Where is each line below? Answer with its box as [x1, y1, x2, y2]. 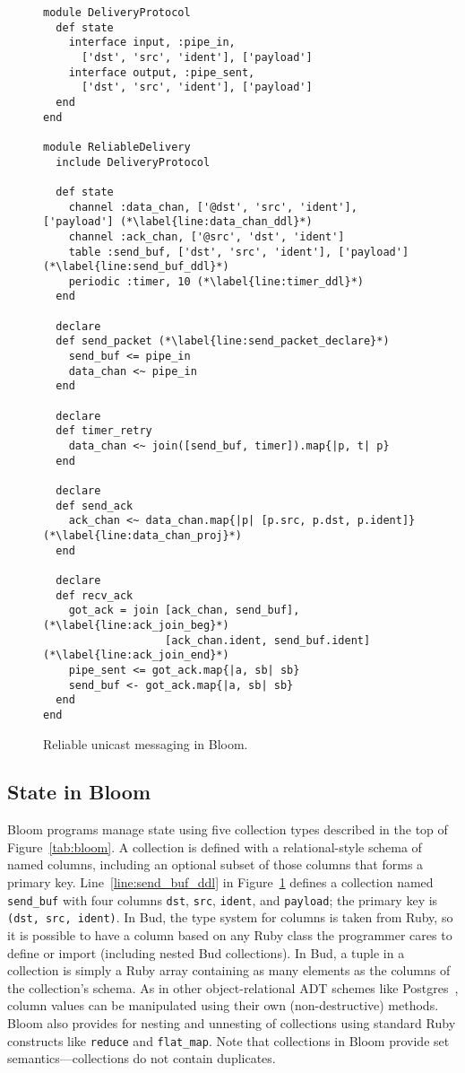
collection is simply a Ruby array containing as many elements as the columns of [7, 961, 451, 980]
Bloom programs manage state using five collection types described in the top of [7, 820, 448, 839]
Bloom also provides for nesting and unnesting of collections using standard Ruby [7, 1013, 456, 1032]
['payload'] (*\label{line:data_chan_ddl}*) [43, 215, 313, 229]
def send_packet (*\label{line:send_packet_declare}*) [56, 335, 390, 348]
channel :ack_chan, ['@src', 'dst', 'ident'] [68, 230, 345, 243]
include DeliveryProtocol [56, 155, 211, 169]
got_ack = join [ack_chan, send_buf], [68, 604, 300, 617]
